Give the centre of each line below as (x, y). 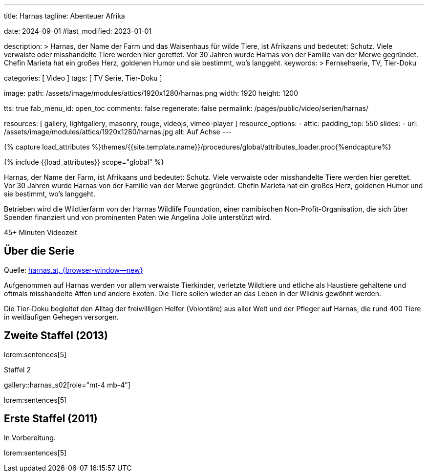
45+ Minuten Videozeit (41, 232)
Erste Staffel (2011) (51, 419)
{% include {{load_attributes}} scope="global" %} (84, 162)
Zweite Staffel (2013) (56, 336)
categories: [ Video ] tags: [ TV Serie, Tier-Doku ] (83, 78)
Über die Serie (39, 251)
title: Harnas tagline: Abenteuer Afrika (64, 16)
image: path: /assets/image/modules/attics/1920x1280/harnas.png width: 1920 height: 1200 (151, 93)
